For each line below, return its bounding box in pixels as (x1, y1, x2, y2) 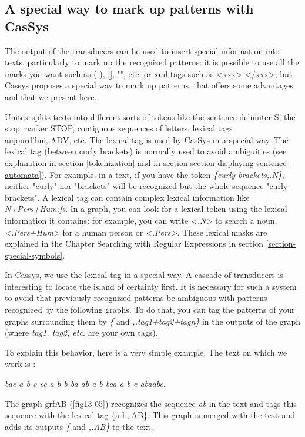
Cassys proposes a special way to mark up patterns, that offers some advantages (5, 79, 293, 91)
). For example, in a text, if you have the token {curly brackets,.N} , (41, 168, 284, 180)
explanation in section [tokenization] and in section (5, 156, 188, 168)
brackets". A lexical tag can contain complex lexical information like (5, 191, 250, 203)
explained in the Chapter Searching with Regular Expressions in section (5, 237, 263, 250)
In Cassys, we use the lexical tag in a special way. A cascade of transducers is (5, 269, 283, 281)
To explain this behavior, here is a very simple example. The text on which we (5, 346, 287, 358)
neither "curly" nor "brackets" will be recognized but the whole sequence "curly (5, 180, 288, 192)
